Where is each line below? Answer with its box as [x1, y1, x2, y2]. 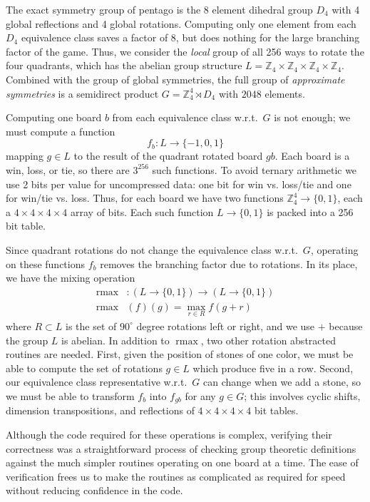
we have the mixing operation [6, 270, 135, 285]
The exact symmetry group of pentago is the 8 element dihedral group [6, 2, 313, 16]
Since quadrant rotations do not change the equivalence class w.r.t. [6, 242, 298, 257]
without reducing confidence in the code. [6, 483, 183, 498]
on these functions [6, 256, 85, 271]
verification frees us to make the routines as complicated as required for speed [6, 468, 346, 483]
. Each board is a [274, 148, 350, 163]
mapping [6, 148, 43, 163]
